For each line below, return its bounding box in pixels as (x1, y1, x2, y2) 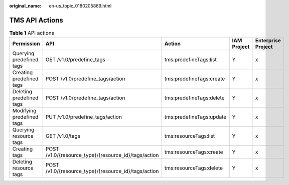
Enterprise (255, 37, 281, 44)
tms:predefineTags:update (164, 113, 227, 120)
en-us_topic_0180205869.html (49, 3, 112, 9)
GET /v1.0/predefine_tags (45, 56, 105, 63)
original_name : (9, 3, 42, 9)
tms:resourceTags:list (164, 133, 215, 140)
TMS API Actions (9, 16, 64, 25)
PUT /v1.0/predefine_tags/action (45, 113, 122, 120)
